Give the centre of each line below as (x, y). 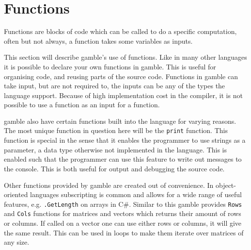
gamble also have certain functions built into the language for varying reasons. (120, 121)
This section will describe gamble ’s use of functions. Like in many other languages (125, 57)
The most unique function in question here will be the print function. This (116, 130)
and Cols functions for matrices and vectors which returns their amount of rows (123, 213)
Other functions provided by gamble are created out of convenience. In (109, 185)
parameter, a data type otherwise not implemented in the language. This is (115, 149)
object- (226, 185)
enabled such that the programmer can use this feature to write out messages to (123, 159)
